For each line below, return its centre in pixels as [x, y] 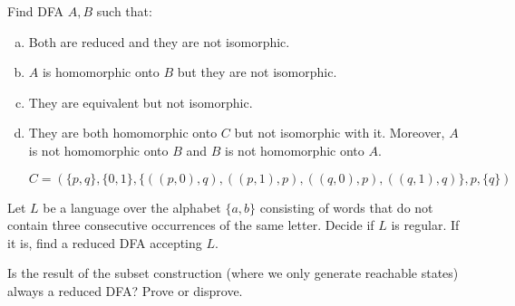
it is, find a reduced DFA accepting [105, 242]
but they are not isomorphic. [257, 72]
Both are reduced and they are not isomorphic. [159, 41]
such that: [124, 11]
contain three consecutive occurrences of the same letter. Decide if [191, 225]
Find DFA [36, 11]
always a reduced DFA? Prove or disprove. [125, 290]
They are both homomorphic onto [123, 133]
